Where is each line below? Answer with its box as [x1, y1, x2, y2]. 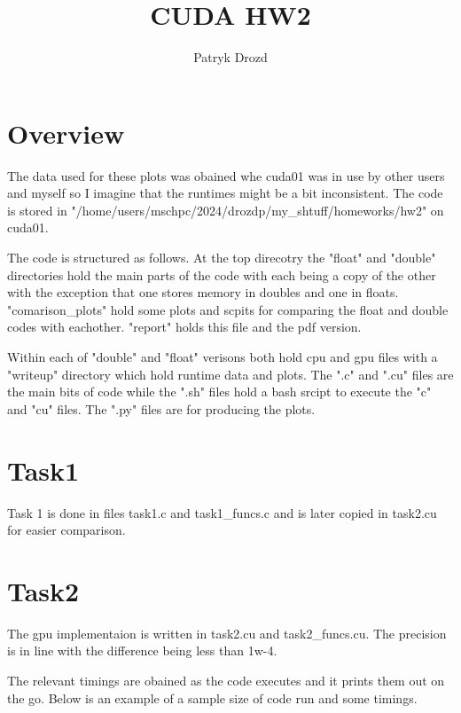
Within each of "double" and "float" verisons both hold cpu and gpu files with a [7, 348, 438, 365]
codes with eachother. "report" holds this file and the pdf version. [7, 317, 362, 336]
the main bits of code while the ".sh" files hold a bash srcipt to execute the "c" [7, 382, 432, 401]
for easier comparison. [7, 521, 126, 539]
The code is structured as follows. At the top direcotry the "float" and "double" [7, 248, 436, 267]
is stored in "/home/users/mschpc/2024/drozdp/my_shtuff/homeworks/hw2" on [7, 200, 444, 219]
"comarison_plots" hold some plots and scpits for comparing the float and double [7, 300, 449, 318]
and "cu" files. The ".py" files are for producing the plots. [7, 399, 316, 418]
